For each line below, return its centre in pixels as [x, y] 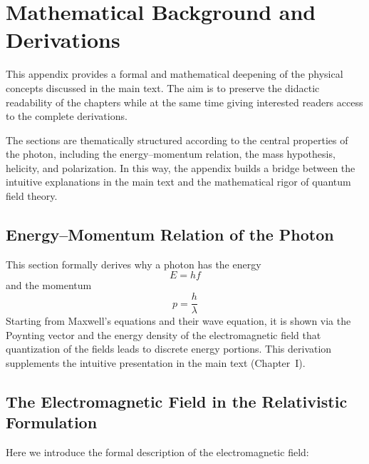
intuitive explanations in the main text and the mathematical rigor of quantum [178, 182]
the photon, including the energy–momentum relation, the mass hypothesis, [171, 154]
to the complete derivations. [67, 116]
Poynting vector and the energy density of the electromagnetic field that [163, 334]
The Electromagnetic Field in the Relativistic [177, 401]
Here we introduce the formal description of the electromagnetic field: [157, 452]
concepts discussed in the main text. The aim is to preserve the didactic [163, 87]
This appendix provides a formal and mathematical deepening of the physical [175, 74]
